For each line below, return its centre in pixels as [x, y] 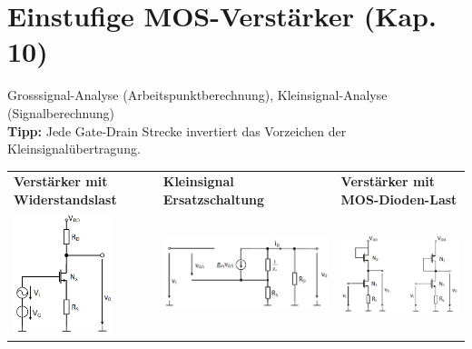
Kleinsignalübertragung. [74, 149]
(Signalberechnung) [61, 112]
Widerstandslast [65, 199]
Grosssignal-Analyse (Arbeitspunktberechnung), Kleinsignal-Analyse [197, 95]
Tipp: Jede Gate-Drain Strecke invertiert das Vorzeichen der [177, 130]
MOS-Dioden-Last [399, 199]
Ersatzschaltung [214, 199]
